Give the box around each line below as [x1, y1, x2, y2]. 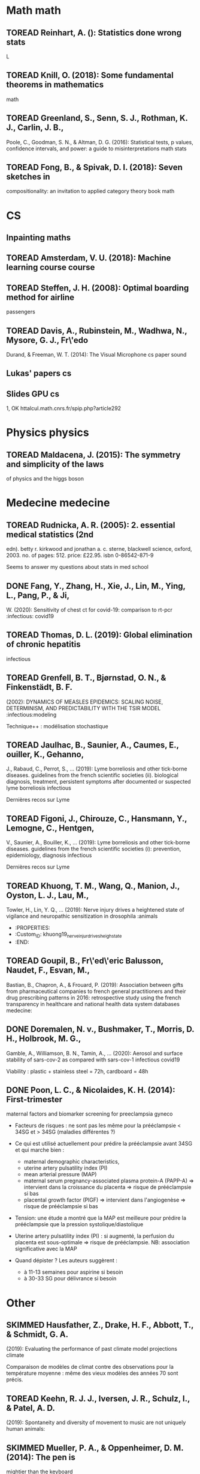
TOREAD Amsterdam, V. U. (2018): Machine [6, 253, 171, 263]
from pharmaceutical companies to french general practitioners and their [6, 987, 186, 995]
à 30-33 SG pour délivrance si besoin [23, 1275, 117, 1282]
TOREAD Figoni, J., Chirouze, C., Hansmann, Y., [6, 813, 187, 824]
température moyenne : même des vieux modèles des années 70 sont [6, 1369, 178, 1377]
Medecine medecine [6, 496, 110, 510]
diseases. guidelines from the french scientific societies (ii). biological [6, 772, 178, 779]
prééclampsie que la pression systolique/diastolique [14, 1221, 144, 1228]
